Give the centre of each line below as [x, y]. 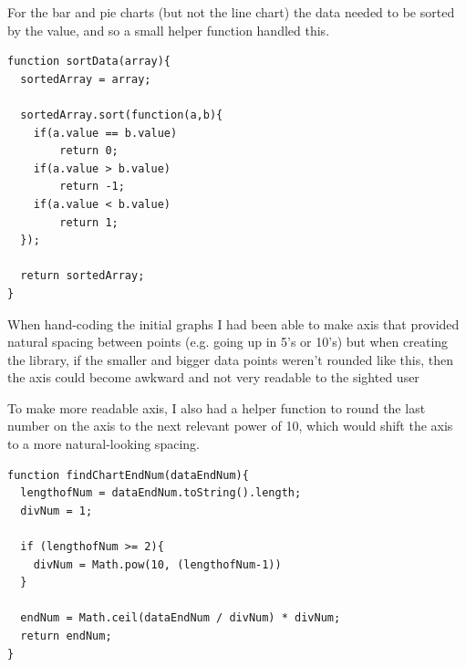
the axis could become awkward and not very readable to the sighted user [213, 377]
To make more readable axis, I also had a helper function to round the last [217, 407]
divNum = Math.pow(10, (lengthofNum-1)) [157, 564]
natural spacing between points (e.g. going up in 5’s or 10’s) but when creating [228, 342]
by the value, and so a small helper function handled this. [169, 30]
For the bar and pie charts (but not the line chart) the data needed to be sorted [231, 12]
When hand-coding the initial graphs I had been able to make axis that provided [233, 323]
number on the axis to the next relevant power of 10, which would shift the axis [230, 426]
